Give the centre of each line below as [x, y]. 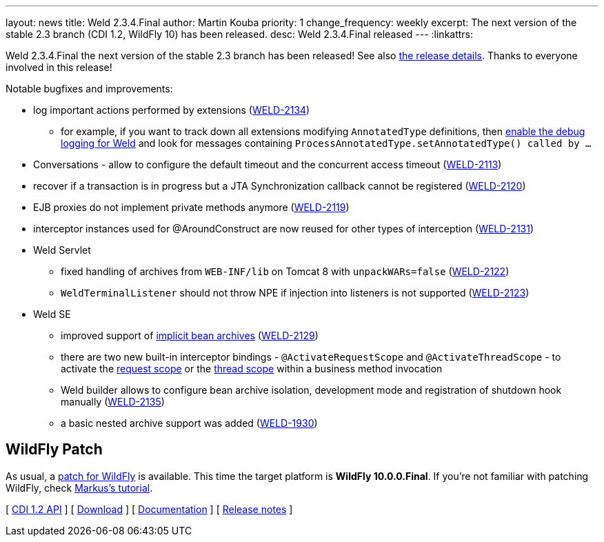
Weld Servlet [62, 250]
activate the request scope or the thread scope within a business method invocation [252, 369]
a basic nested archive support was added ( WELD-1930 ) [189, 423]
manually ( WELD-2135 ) [113, 402]
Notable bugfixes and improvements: [89, 89]
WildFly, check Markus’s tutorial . [79, 488]
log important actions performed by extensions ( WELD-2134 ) [172, 110]
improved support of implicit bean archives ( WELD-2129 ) [190, 335]
